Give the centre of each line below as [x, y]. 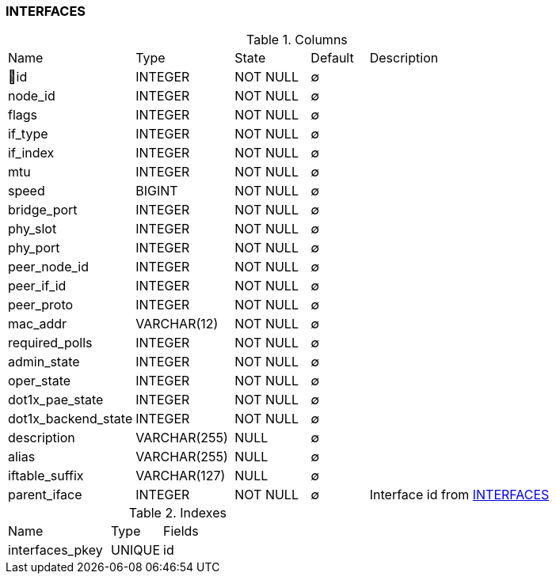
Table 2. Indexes [177, 513]
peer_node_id [48, 267]
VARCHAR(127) [181, 476]
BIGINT [157, 191]
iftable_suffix [46, 476]
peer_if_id [37, 286]
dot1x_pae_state [56, 400]
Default [332, 58]
